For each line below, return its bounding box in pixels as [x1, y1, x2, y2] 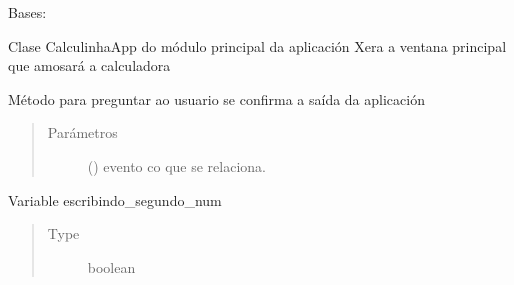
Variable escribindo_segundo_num [8, 189, 222, 210]
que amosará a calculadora [8, 55, 171, 76]
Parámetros [47, 122, 118, 143]
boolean [87, 256, 136, 277]
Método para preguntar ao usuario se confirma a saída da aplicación [8, 88, 425, 109]
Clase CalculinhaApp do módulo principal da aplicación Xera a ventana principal [8, 35, 507, 56]
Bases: [8, 2, 47, 22]
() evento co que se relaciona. [87, 155, 266, 176]
